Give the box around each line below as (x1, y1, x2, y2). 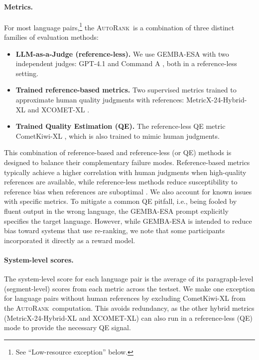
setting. (15, 68, 38, 78)
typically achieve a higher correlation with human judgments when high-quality (4, 167, 247, 177)
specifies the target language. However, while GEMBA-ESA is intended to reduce (4, 215, 252, 226)
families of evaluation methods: (4, 32, 99, 42)
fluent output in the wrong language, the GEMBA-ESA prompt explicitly (4, 205, 229, 216)
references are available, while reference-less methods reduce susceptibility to (4, 177, 238, 187)
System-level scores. (4, 254, 74, 265)
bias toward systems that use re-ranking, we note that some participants (4, 225, 225, 236)
